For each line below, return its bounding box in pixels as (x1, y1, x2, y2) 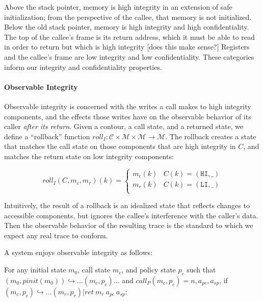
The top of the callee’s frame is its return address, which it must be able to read (4, 31, 255, 42)
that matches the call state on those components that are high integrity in (4, 141, 236, 152)
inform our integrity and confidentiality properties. (4, 61, 162, 72)
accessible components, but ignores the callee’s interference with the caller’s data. (4, 210, 258, 220)
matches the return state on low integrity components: (4, 150, 174, 161)
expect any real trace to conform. (4, 230, 108, 240)
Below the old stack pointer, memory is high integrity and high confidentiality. (4, 21, 249, 32)
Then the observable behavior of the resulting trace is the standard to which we (4, 220, 253, 231)
